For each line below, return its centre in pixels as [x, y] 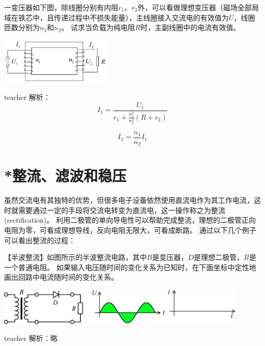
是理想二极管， [219, 257]
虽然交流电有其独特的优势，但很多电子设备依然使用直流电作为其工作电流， [129, 200]
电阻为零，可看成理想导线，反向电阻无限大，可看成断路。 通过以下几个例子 [130, 230]
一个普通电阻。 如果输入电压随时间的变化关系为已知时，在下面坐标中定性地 [130, 267]
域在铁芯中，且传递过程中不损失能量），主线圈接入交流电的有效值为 [116, 17]
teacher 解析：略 [31, 338]
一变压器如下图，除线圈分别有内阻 [61, 7]
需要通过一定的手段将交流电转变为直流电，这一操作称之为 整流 [122, 210]
